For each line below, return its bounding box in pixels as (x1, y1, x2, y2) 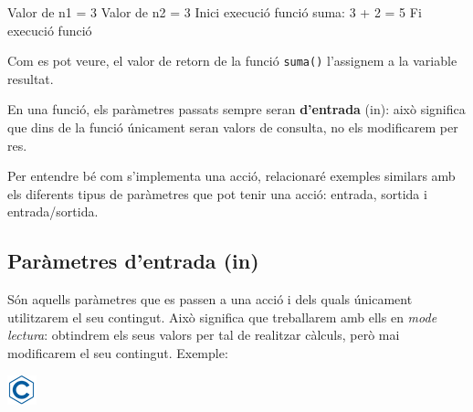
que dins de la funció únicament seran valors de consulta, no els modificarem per (7, 118, 458, 137)
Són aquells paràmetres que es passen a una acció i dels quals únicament (7, 290, 413, 309)
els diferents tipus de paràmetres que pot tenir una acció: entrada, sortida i (7, 184, 427, 203)
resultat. (7, 69, 54, 88)
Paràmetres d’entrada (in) (7, 247, 259, 275)
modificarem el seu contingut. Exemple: (7, 343, 228, 362)
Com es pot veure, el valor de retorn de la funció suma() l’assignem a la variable (7, 51, 457, 70)
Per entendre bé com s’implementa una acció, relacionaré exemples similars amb (7, 166, 456, 185)
